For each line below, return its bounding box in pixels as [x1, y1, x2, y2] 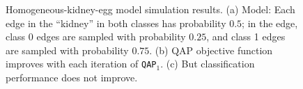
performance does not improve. [6, 70, 138, 85]
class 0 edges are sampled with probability [6, 29, 186, 44]
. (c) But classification [160, 56, 255, 71]
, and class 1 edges [206, 29, 286, 44]
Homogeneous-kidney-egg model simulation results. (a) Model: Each [6, 2, 295, 16]
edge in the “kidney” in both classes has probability [6, 15, 226, 30]
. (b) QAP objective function [149, 42, 273, 57]
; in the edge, [242, 15, 298, 30]
